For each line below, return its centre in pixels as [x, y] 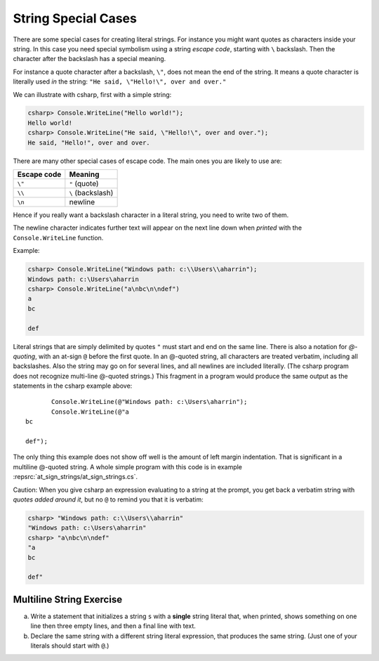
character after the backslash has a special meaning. [89, 59]
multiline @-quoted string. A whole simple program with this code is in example [127, 466]
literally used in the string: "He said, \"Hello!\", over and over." [120, 81]
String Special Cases [75, 18]
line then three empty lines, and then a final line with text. [113, 626]
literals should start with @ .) [70, 646]
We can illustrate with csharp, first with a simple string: [92, 94]
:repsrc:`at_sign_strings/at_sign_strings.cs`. [75, 477]
